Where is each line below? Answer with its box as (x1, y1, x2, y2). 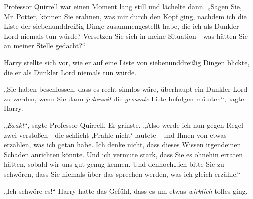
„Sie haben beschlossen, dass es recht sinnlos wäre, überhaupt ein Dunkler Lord (4, 84, 248, 94)
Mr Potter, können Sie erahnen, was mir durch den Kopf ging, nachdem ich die (4, 11, 247, 21)
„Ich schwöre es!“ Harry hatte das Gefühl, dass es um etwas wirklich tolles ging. (4, 185, 248, 196)
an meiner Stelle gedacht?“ (4, 40, 86, 51)
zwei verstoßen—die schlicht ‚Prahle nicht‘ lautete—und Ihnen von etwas (4, 129, 227, 140)
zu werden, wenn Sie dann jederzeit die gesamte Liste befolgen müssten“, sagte (4, 93, 244, 103)
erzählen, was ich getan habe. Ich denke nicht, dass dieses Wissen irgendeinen (4, 139, 241, 150)
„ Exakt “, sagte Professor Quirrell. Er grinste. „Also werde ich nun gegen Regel (4, 119, 243, 130)
